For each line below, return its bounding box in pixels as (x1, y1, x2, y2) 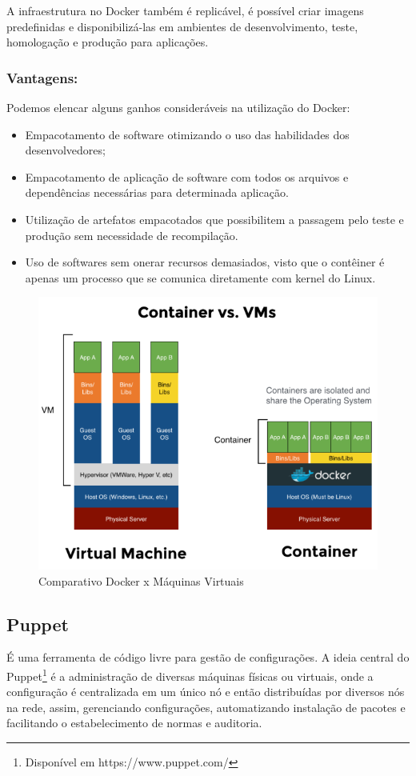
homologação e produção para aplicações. (6, 34, 209, 50)
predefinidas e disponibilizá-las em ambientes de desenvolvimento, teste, (6, 18, 358, 34)
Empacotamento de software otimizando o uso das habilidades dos (25, 126, 350, 142)
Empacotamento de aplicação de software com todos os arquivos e (25, 168, 349, 185)
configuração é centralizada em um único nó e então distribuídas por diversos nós (6, 683, 405, 700)
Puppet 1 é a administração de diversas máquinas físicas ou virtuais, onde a (6, 665, 374, 684)
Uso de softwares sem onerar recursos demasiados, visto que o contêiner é (25, 254, 385, 270)
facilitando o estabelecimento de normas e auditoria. (6, 714, 262, 731)
